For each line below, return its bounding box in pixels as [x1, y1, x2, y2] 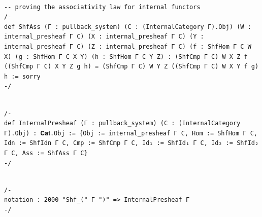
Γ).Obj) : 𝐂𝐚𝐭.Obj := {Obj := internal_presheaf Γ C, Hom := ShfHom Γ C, [4, 129, 257, 137]
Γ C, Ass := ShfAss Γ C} [4, 149, 88, 157]
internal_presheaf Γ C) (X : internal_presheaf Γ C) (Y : [4, 33, 204, 41]
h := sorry [4, 73, 41, 80]
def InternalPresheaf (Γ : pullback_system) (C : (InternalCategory [4, 120, 241, 127]
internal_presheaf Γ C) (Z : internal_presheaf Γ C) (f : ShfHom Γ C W [4, 43, 251, 50]
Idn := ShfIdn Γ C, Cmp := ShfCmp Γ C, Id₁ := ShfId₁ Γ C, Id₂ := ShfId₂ [4, 139, 259, 147]
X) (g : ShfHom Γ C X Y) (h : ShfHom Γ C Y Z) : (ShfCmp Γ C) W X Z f [4, 53, 248, 60]
